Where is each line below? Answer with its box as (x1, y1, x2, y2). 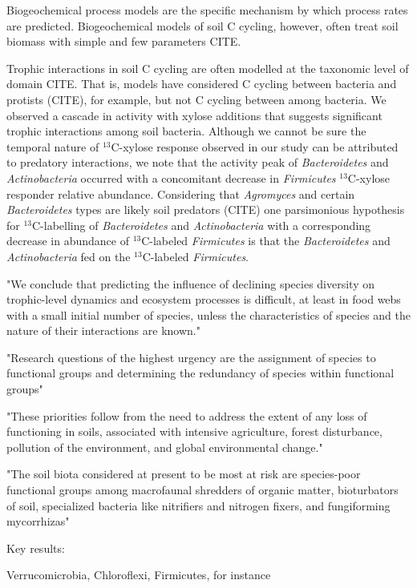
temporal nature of (6, 138, 99, 155)
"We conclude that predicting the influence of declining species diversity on (6, 275, 375, 292)
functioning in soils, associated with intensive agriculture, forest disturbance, (6, 423, 383, 440)
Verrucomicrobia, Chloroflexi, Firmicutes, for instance (6, 566, 271, 583)
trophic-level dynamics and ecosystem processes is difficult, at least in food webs (6, 291, 401, 308)
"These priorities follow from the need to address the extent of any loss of (6, 407, 367, 424)
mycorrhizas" (6, 513, 70, 530)
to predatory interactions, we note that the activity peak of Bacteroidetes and (6, 154, 389, 171)
